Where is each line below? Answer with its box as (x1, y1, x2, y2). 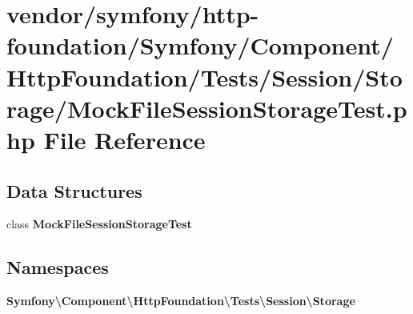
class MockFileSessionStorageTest (6, 215, 192, 232)
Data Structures (6, 178, 142, 203)
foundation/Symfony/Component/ (6, 29, 394, 62)
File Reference (43, 123, 206, 155)
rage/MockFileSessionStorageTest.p (6, 91, 407, 124)
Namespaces (6, 255, 109, 280)
